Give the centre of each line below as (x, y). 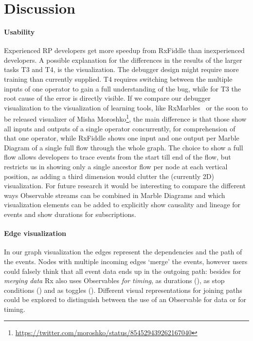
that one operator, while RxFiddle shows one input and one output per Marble (122, 138)
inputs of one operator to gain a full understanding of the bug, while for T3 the (122, 88)
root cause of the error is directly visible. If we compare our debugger (107, 98)
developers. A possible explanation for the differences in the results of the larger (123, 60)
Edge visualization (35, 233)
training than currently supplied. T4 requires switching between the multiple (118, 79)
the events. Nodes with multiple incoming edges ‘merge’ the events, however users (126, 261)
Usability (19, 31)
